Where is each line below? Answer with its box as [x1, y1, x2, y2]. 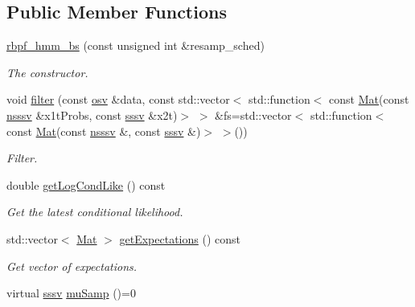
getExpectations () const [119, 230, 240, 247]
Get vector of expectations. [6, 257, 138, 274]
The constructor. [6, 63, 88, 80]
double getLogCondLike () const [6, 176, 166, 193]
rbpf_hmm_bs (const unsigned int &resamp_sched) [6, 37, 265, 54]
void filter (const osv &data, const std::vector [6, 91, 230, 108]
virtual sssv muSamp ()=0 [6, 284, 136, 301]
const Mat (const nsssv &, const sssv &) [6, 122, 201, 139]
